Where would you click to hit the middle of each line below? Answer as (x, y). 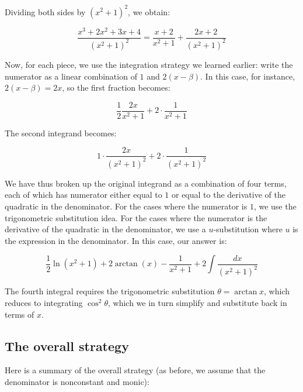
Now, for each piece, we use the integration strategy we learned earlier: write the (149, 64)
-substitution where (248, 229)
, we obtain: (149, 11)
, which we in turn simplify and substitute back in (197, 302)
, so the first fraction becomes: (116, 87)
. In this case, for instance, (248, 76)
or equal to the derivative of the (229, 195)
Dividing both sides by (45, 11)
